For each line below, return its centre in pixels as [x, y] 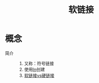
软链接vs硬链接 [39, 75]
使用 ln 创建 [34, 69]
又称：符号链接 [39, 63]
